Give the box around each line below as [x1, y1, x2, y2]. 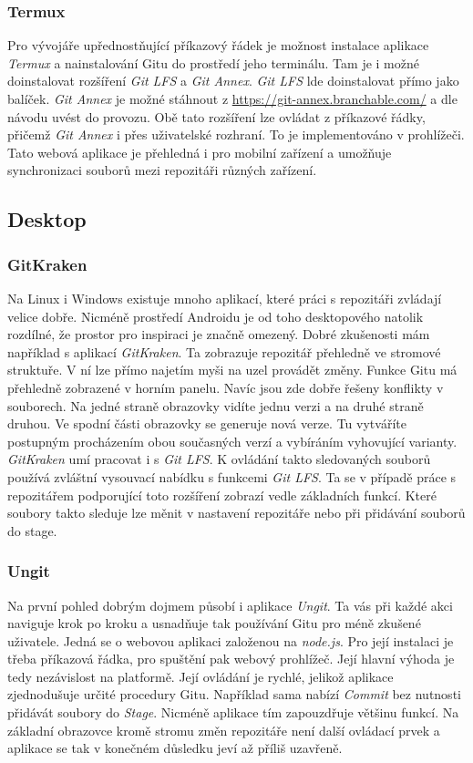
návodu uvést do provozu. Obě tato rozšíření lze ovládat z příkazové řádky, [7, 107, 426, 126]
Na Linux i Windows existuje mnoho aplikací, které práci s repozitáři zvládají [7, 288, 442, 307]
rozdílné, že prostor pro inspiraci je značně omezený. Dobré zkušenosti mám [7, 325, 430, 344]
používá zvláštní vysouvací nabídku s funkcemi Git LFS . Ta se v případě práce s [7, 467, 457, 486]
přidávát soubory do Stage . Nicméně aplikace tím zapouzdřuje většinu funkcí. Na [7, 703, 459, 722]
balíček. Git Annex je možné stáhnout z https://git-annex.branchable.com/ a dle [7, 89, 458, 108]
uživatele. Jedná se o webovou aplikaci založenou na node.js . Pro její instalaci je [7, 631, 454, 650]
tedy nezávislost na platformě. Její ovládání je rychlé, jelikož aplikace [7, 666, 394, 686]
